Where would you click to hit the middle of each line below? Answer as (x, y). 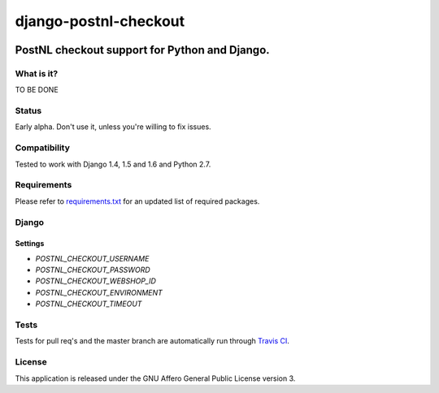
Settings (30, 244)
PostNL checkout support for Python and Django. (142, 50)
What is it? (37, 73)
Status (28, 111)
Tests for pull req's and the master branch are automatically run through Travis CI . (152, 341)
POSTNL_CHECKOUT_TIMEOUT (89, 304)
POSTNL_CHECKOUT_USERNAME (92, 258)
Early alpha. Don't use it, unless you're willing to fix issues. (113, 127)
